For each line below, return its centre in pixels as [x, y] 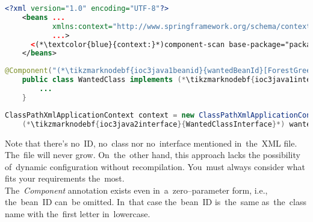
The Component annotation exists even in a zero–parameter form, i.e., [136, 190]
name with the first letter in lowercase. [78, 214]
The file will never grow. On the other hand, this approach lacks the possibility [153, 155]
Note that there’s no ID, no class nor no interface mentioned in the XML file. [151, 143]
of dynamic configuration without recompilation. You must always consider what [155, 166]
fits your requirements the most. [65, 178]
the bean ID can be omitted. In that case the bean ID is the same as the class [156, 202]
